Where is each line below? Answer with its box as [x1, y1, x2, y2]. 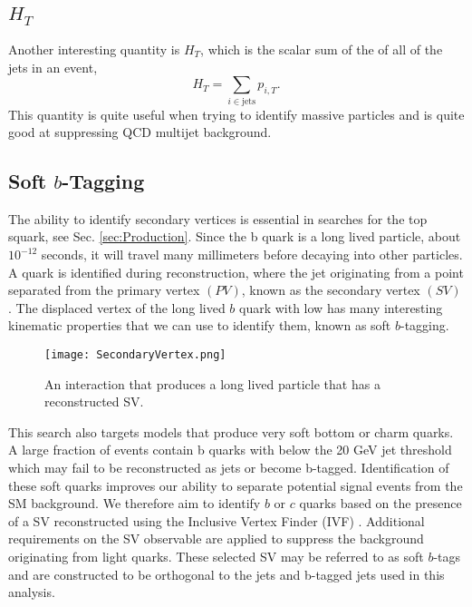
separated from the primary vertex [8, 280, 200, 299]
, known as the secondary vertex [241, 280, 420, 299]
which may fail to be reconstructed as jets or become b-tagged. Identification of [8, 458, 449, 477]
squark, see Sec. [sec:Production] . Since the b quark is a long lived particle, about [8, 227, 461, 246]
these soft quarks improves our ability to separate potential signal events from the [8, 475, 463, 494]
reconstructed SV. [44, 392, 144, 411]
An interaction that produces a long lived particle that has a [44, 374, 380, 393]
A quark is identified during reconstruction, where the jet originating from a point [8, 262, 464, 281]
